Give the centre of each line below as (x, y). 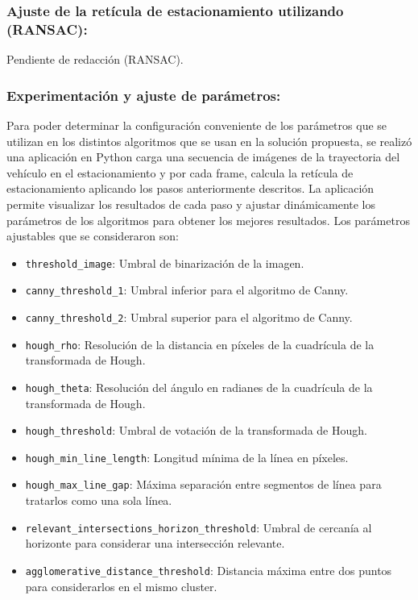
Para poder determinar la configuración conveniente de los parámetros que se (197, 125)
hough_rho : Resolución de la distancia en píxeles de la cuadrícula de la (200, 344)
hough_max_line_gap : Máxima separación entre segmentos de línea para (203, 484)
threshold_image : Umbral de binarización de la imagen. (165, 262)
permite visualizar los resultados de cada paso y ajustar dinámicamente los (191, 204)
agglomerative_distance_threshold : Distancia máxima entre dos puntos (209, 570)
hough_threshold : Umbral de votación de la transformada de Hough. (196, 430)
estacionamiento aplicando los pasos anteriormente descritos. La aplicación (190, 188)
